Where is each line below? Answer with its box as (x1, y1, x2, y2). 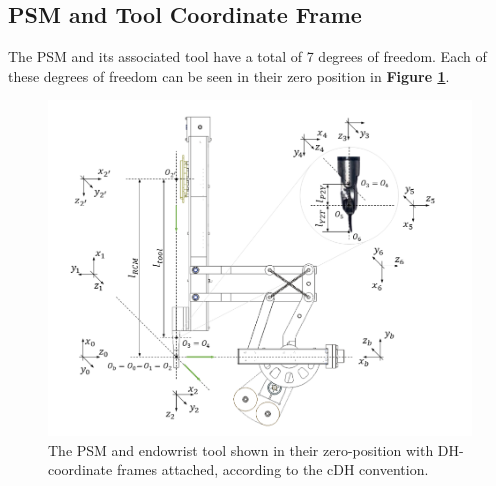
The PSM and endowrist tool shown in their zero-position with (48, 439, 434, 460)
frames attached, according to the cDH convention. (116, 459, 429, 480)
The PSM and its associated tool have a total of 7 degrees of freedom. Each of (8, 46, 487, 67)
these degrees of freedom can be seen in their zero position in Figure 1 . (8, 65, 450, 86)
